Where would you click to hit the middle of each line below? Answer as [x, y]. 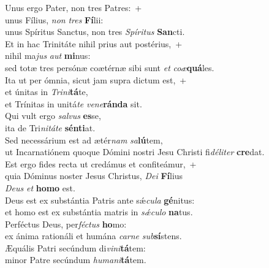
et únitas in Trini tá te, [47, 92]
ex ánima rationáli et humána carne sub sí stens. [93, 236]
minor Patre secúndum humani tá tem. [76, 260]
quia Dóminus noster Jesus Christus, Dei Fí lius [94, 176]
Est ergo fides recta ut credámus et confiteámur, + [101, 163]
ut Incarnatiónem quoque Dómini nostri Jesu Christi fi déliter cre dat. [135, 152]
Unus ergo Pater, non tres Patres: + [74, 7]
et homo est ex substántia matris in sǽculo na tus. [99, 212]
